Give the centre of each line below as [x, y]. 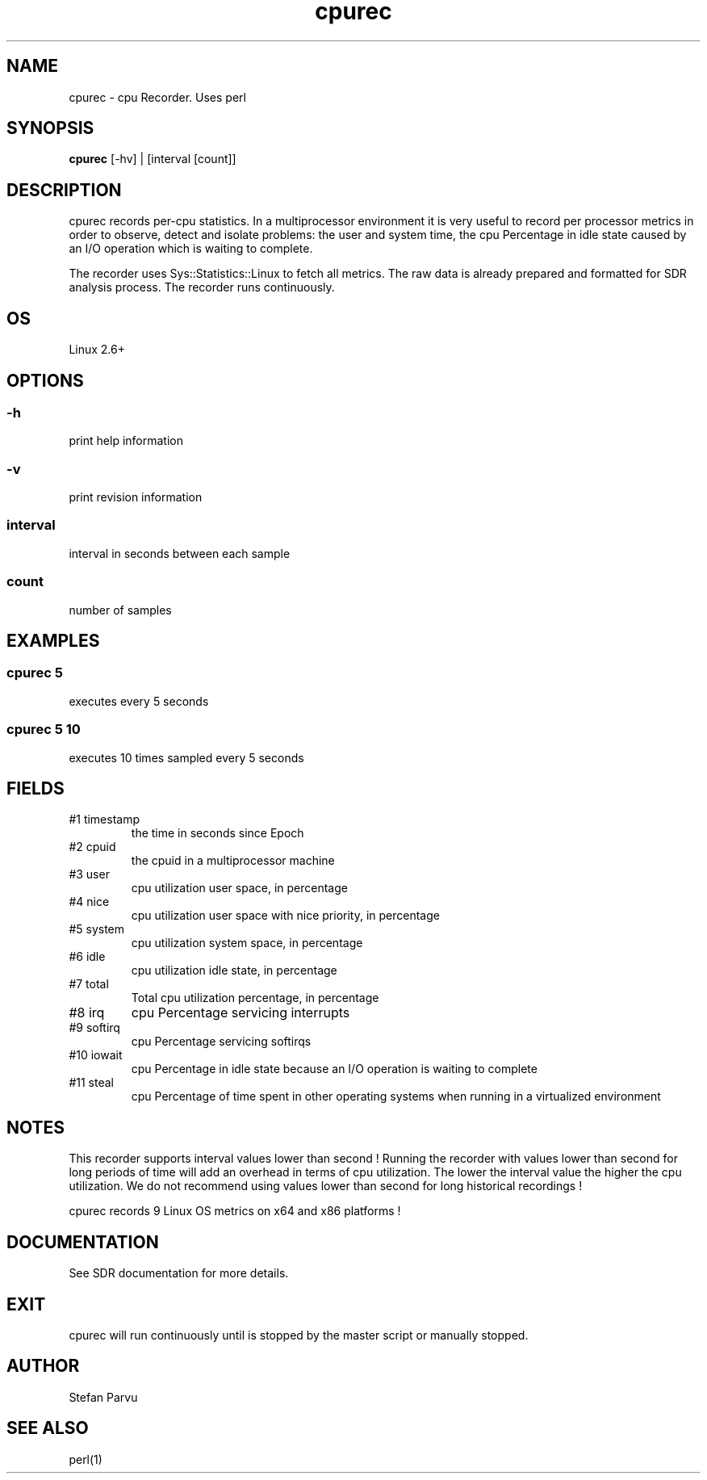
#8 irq [87, 1013]
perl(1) [86, 1459]
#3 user [89, 874]
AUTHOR [43, 1366]
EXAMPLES [53, 641]
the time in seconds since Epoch [218, 833]
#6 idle [87, 957]
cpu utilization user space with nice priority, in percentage [285, 916]
